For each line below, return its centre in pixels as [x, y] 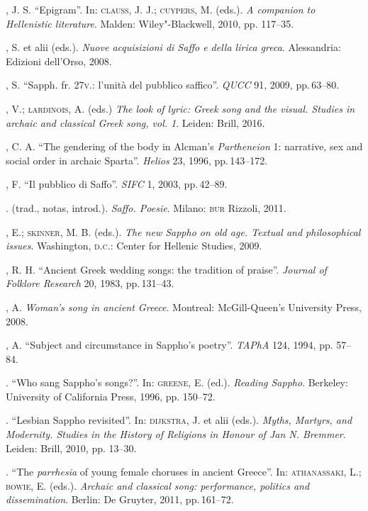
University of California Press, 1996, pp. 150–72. [111, 396]
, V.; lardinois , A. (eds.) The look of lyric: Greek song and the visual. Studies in [180, 108]
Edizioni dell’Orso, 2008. [59, 61]
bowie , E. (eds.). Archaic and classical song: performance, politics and [158, 485]
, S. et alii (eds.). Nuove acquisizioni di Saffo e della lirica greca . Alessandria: [173, 47]
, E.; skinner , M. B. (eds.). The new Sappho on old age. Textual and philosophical [183, 231]
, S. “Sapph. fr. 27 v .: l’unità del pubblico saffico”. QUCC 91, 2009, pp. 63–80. [173, 85]
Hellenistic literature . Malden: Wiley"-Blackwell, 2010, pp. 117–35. [150, 23]
